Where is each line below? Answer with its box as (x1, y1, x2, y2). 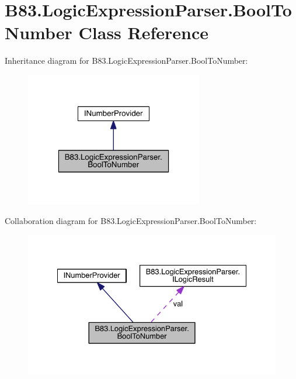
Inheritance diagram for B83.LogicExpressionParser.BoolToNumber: (5, 54, 248, 67)
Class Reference (78, 20, 209, 44)
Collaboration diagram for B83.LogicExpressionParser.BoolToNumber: (5, 214, 257, 226)
